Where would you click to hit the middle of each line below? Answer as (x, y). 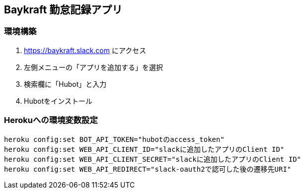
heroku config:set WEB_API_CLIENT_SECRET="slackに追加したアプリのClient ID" (153, 159)
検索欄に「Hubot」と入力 (65, 84)
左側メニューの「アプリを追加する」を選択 (93, 67)
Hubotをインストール (58, 101)
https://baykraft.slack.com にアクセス (85, 50)
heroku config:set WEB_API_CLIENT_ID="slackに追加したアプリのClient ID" (144, 149)
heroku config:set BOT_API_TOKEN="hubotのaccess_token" (114, 139)
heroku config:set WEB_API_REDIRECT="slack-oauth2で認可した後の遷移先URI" (148, 169)
